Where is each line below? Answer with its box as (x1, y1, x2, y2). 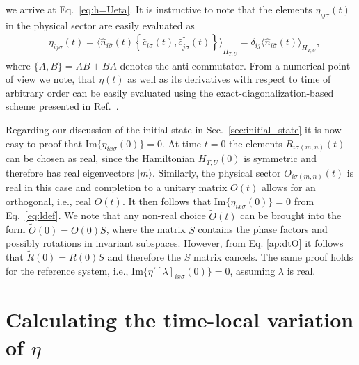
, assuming (230, 263, 276, 277)
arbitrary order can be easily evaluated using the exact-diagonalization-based (6, 85, 334, 99)
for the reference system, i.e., (6, 263, 129, 277)
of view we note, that (6, 72, 96, 86)
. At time (162, 136, 202, 150)
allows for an (261, 180, 316, 195)
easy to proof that (6, 136, 83, 150)
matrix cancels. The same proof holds (193, 249, 353, 263)
